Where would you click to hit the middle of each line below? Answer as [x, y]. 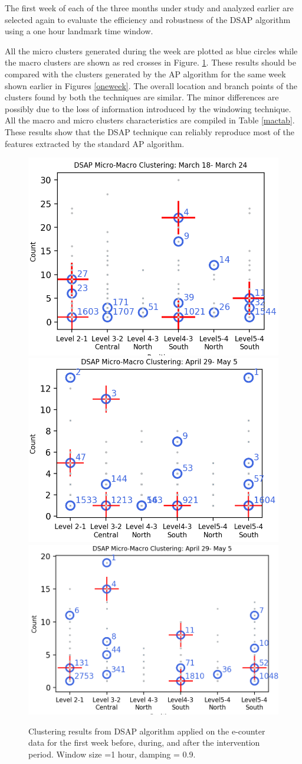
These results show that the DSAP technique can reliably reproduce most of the [150, 131]
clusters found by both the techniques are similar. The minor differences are [142, 97]
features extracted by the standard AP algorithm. [95, 143]
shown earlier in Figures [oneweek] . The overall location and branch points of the [151, 85]
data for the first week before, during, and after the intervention [144, 742]
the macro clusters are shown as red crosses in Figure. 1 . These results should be [150, 62]
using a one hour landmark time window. [79, 31]
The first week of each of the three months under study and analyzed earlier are [149, 8]
